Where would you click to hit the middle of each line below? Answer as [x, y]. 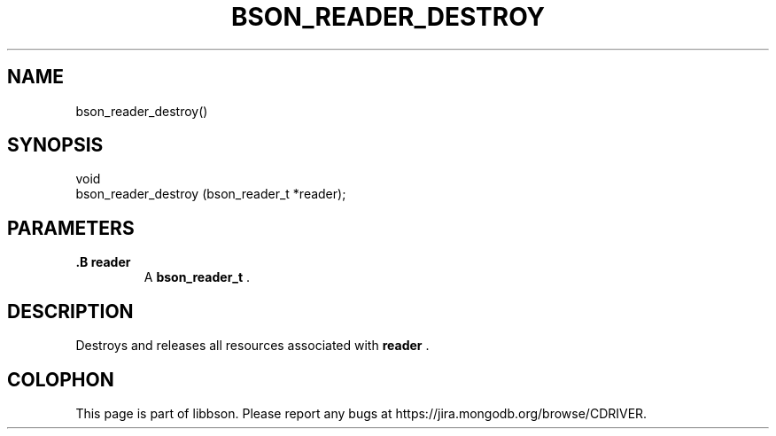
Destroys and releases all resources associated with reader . [252, 346]
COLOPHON [61, 379]
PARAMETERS [71, 228]
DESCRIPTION [70, 311]
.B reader [103, 262]
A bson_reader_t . [197, 277]
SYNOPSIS [55, 145]
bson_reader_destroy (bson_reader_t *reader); [211, 194]
